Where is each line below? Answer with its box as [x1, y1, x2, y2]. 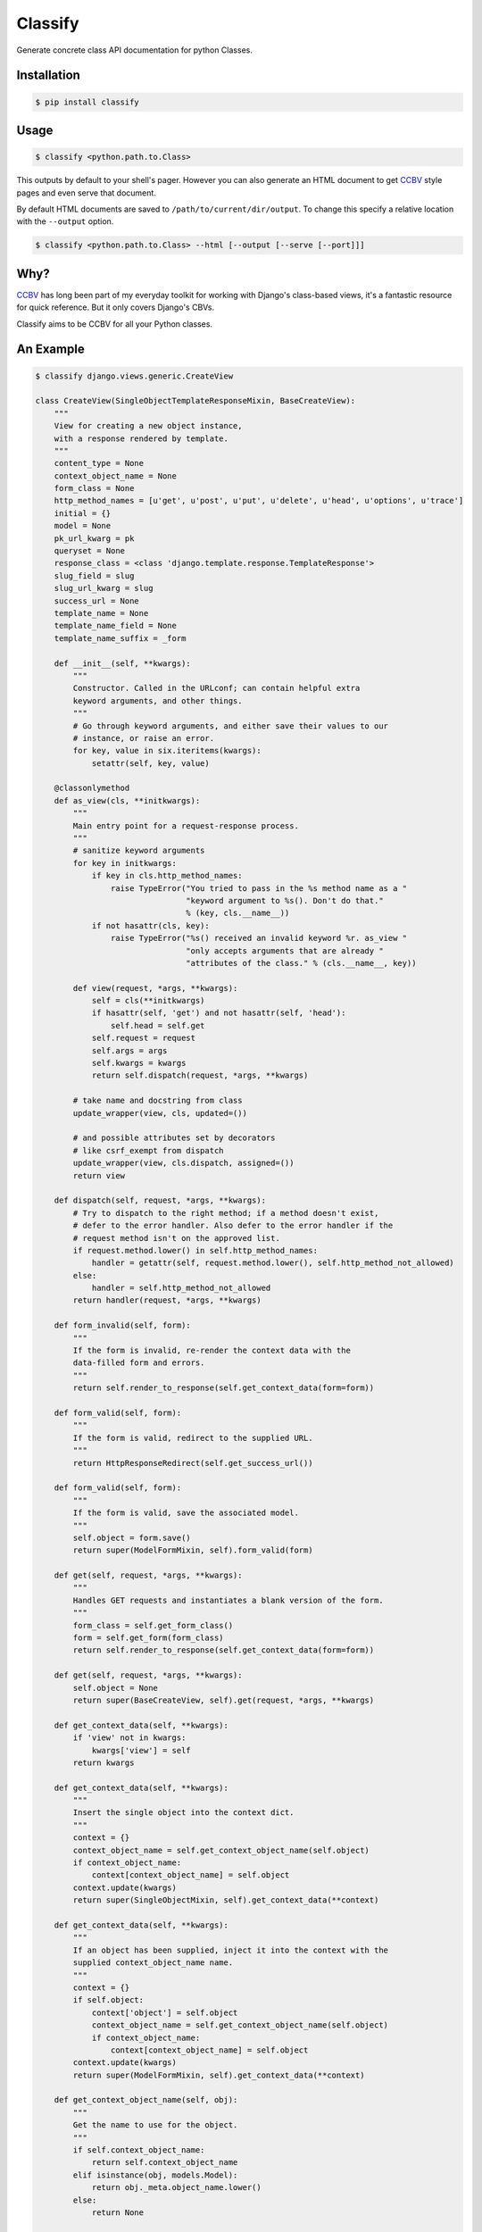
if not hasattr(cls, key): [91, 920, 210, 930]
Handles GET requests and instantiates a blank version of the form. [72, 1595, 384, 1605]
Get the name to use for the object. [72, 2120, 238, 2130]
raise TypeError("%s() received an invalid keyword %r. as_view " [110, 933, 408, 944]
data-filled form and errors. [72, 1358, 205, 1368]
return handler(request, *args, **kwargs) [72, 1295, 262, 1305]
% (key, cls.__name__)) [186, 908, 290, 919]
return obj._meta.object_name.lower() [91, 2183, 262, 2193]
